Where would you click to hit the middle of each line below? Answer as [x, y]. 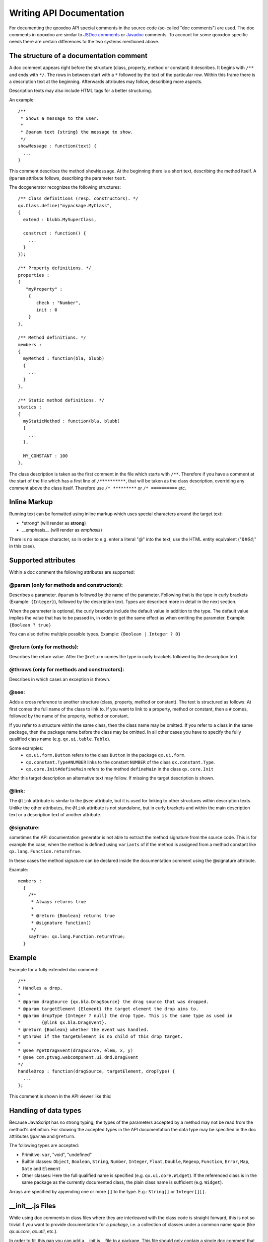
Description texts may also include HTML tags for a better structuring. [81, 91]
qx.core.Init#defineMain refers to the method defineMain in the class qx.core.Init [120, 769]
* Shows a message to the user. [60, 118]
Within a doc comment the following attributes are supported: [72, 572]
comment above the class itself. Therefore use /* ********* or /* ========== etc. [98, 488]
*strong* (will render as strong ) [54, 523]
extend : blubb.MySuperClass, [60, 219]
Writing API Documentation [67, 13]
